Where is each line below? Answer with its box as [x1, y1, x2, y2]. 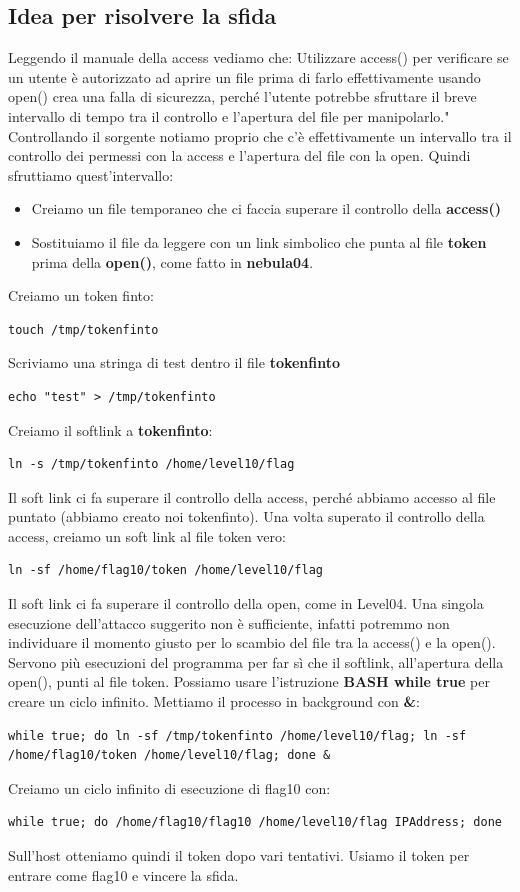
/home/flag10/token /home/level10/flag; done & [8, 748, 331, 763]
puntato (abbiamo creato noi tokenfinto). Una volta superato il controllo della [8, 506, 485, 527]
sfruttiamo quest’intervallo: [8, 164, 174, 185]
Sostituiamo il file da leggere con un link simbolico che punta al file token [31, 231, 487, 252]
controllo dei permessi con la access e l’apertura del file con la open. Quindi [8, 145, 471, 166]
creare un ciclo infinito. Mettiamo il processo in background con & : [8, 691, 420, 712]
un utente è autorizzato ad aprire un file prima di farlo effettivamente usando [8, 66, 481, 87]
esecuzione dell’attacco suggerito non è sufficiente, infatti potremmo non [8, 612, 450, 633]
